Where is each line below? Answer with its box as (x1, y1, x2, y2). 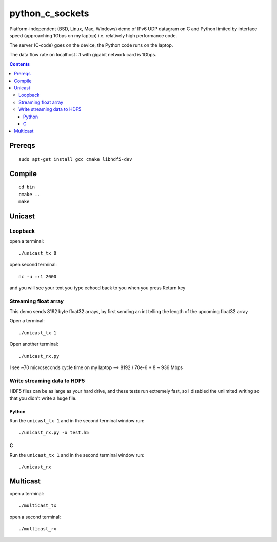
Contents (9, 61, 30, 67)
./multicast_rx (18, 526, 57, 532)
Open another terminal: (9, 341, 58, 347)
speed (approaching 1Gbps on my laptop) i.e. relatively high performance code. (9, 32, 177, 38)
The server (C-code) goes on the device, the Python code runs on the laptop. (9, 42, 173, 48)
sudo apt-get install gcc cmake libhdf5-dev (18, 157, 133, 162)
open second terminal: (9, 262, 57, 268)
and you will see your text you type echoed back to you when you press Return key (9, 285, 186, 291)
